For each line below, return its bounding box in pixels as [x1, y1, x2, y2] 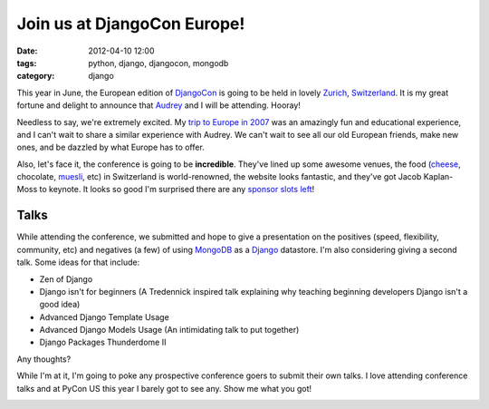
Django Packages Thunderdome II [39, 336, 167, 348]
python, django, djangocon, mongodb [88, 57, 229, 68]
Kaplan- [423, 171, 454, 182]
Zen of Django [39, 273, 93, 285]
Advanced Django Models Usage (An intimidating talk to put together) [39, 325, 300, 336]
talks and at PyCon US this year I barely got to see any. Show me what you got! [16, 383, 312, 394]
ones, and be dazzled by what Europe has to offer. [16, 141, 206, 153]
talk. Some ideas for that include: [16, 257, 140, 268]
